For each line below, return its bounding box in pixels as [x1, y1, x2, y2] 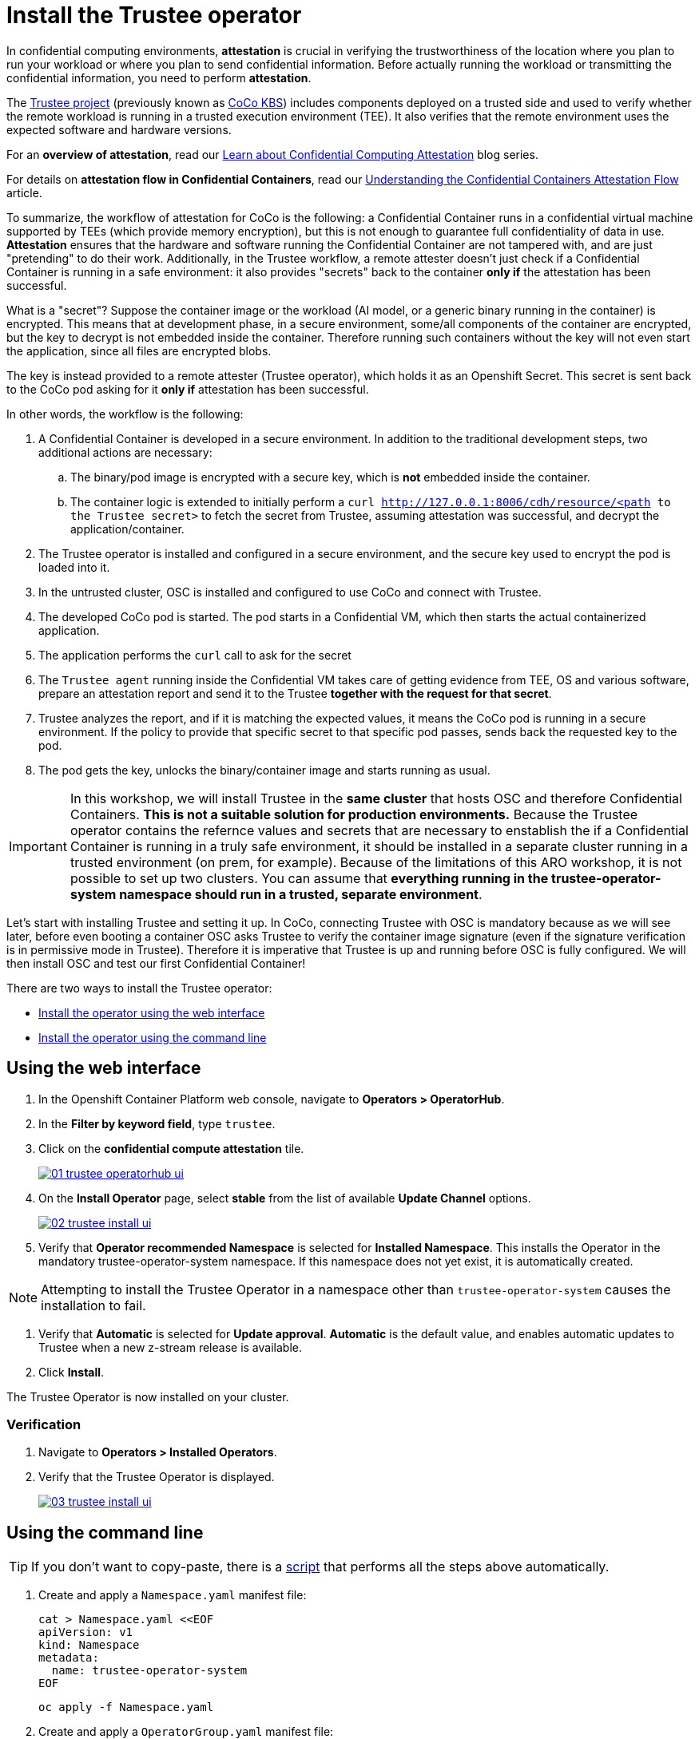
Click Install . [38, 1365, 105, 1379]
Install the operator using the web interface [38, 1005, 265, 1020]
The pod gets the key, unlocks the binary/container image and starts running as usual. [38, 763, 490, 777]
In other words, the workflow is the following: [6, 406, 244, 421]
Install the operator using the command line [38, 1030, 267, 1044]
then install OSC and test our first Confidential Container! [6, 956, 306, 970]
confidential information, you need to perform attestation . [6, 70, 312, 85]
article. [6, 185, 42, 200]
